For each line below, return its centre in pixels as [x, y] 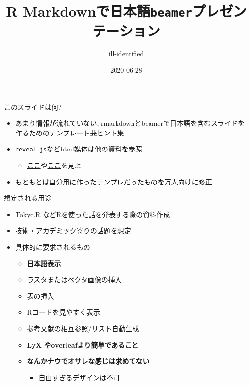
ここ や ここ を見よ [54, 165]
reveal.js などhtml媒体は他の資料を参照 [79, 149]
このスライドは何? [33, 107]
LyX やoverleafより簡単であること [83, 344]
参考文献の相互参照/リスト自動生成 [83, 328]
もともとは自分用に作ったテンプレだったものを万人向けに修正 [114, 181]
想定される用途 [28, 198]
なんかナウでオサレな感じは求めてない [88, 361]
